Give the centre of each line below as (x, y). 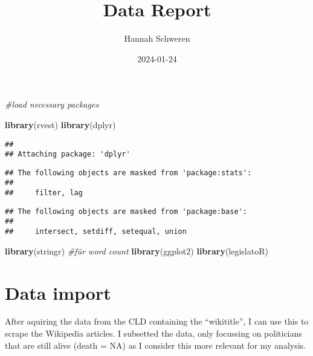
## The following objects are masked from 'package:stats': (128, 173)
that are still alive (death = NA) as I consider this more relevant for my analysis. (156, 345)
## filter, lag (44, 193)
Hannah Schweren (157, 38)
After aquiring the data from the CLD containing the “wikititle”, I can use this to (157, 321)
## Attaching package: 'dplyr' (68, 154)
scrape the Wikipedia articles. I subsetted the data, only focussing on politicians (153, 333)
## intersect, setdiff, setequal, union (96, 232)
